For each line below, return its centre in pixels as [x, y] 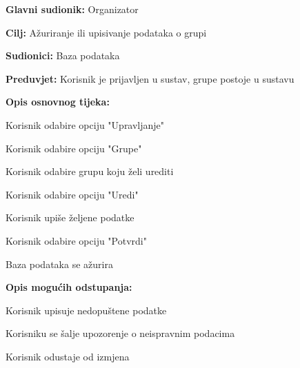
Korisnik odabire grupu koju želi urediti [90, 171]
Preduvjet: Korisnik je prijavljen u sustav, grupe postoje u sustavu [150, 78]
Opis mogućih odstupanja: [69, 287]
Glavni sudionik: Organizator [72, 9]
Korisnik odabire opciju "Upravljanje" [85, 124]
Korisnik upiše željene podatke [70, 217]
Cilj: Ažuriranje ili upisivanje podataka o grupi [106, 32]
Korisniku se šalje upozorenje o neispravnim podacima [120, 333]
